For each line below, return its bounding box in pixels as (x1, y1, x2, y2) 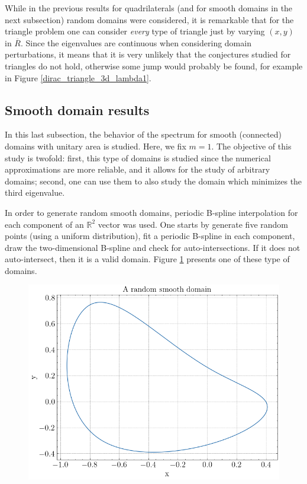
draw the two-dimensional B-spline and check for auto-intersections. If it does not (5, 241, 300, 253)
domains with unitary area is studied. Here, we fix (5, 139, 186, 152)
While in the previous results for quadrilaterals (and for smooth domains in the (5, 2, 293, 14)
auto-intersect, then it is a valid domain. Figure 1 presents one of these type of (5, 253, 290, 265)
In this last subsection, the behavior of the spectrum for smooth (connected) (5, 128, 282, 141)
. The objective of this (211, 139, 292, 152)
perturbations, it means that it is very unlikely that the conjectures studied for (5, 48, 291, 60)
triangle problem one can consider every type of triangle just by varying (5, 25, 265, 37)
